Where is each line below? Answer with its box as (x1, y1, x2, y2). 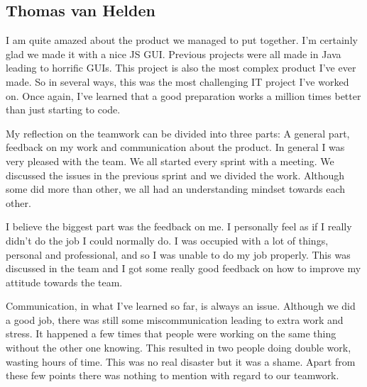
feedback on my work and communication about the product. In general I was (6, 140, 345, 155)
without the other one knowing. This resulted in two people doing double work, (6, 340, 351, 355)
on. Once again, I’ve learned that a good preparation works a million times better (6, 88, 361, 103)
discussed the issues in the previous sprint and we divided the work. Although (6, 167, 345, 182)
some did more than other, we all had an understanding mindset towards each (6, 181, 346, 196)
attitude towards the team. (6, 274, 123, 289)
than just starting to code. (6, 102, 121, 117)
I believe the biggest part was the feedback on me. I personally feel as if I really (6, 219, 352, 234)
